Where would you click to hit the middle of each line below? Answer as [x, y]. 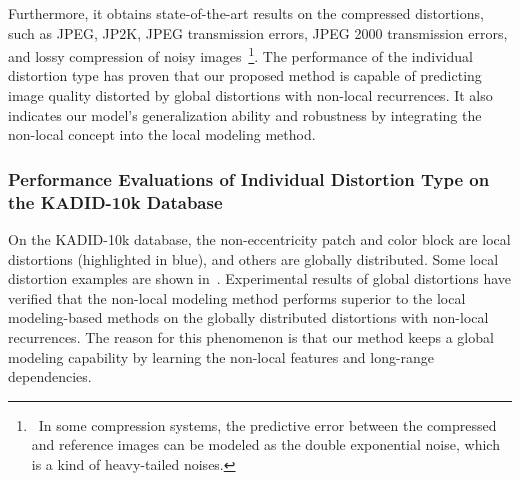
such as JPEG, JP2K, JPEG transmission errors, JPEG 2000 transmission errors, [258, 32]
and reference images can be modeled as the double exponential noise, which [265, 444]
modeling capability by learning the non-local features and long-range [221, 356]
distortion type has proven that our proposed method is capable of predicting [245, 75]
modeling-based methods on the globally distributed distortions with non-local [248, 317]
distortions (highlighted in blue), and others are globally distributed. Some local [253, 258]
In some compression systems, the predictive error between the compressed [267, 424]
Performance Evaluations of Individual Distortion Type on [249, 178]
